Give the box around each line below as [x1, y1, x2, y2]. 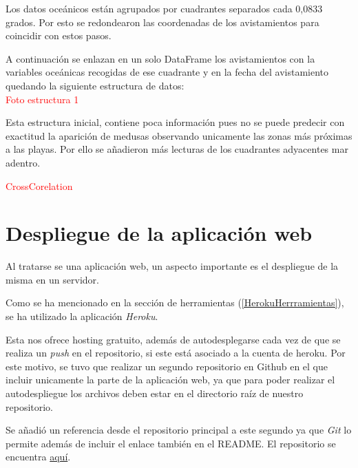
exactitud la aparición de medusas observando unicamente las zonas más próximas [6, 128, 352, 142]
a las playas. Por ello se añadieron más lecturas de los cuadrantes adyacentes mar [6, 142, 348, 156]
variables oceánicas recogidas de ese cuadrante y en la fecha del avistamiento [6, 65, 329, 79]
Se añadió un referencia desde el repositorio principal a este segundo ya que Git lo [6, 423, 352, 437]
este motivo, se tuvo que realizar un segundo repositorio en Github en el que [6, 359, 328, 373]
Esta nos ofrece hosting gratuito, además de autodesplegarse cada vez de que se [6, 332, 341, 346]
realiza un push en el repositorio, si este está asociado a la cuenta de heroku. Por [6, 345, 346, 360]
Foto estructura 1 [6, 92, 79, 106]
